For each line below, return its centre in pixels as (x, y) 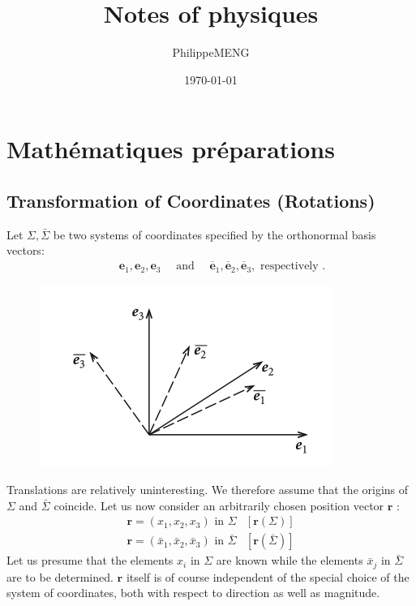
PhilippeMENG (211, 52)
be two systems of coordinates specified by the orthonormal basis (214, 234)
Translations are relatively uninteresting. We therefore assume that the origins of (208, 490)
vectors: (26, 250)
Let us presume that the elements (90, 560)
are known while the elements (289, 560)
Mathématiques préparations (171, 149)
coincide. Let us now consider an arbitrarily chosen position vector (219, 505)
